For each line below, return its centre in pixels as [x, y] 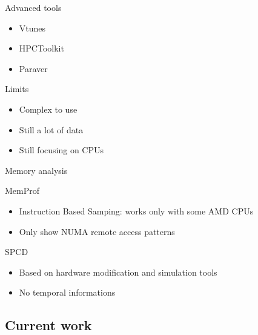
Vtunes [32, 28]
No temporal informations [67, 292]
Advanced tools [33, 7]
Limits [17, 89]
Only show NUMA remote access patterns [97, 231]
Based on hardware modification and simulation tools [118, 272]
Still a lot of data [51, 129]
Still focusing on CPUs [61, 150]
